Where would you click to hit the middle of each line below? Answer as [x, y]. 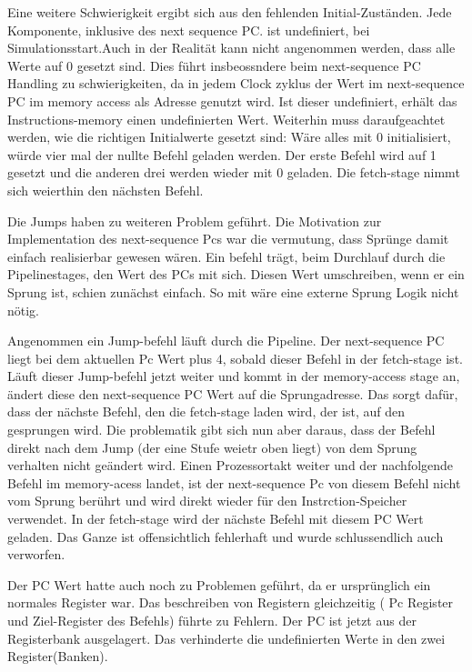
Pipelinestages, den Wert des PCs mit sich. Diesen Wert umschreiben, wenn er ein [236, 274]
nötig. [24, 310]
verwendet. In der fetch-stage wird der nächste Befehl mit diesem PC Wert [216, 519]
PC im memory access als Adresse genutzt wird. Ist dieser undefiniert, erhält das [232, 100]
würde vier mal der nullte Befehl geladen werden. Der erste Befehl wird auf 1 [222, 154]
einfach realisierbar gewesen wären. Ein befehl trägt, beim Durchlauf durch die [226, 256]
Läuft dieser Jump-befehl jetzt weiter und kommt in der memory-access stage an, [234, 376]
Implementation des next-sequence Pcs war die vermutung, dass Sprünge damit [228, 239]
